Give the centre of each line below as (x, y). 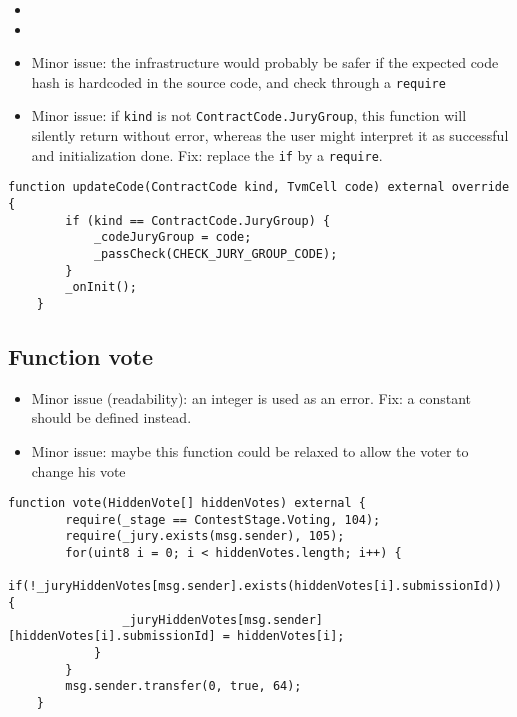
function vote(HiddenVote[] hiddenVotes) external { (187, 503)
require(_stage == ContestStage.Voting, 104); (223, 519)
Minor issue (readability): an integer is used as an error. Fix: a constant (251, 397)
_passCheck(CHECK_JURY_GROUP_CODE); (215, 253)
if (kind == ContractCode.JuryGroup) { (198, 220)
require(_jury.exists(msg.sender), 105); (205, 536)
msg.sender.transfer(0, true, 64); (183, 686)
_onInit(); (101, 287)
